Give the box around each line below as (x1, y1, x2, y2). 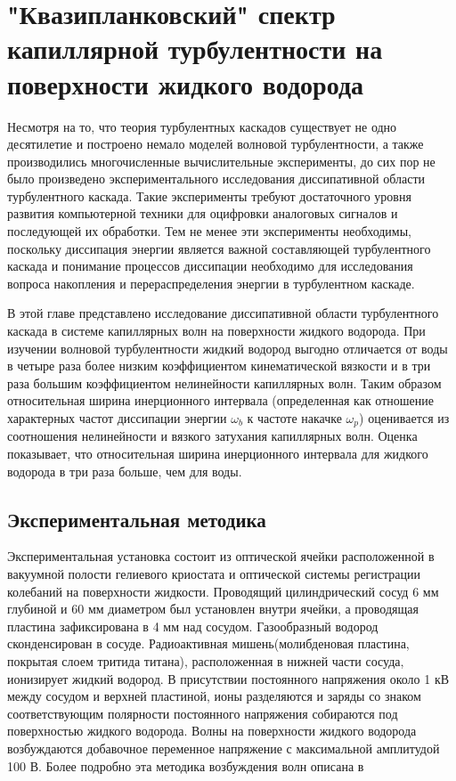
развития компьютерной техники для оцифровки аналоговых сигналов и (7, 204, 398, 223)
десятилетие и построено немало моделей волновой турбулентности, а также (7, 134, 424, 153)
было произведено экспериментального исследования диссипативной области (7, 169, 426, 188)
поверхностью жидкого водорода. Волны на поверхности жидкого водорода (7, 721, 417, 740)
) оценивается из (359, 409, 450, 427)
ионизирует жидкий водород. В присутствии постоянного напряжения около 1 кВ (7, 669, 450, 687)
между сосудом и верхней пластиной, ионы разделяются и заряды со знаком (7, 687, 421, 705)
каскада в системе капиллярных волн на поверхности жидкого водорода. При (7, 321, 426, 340)
